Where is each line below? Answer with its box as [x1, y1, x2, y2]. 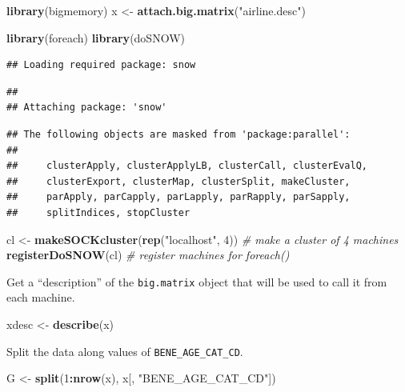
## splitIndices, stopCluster [6, 206, 190, 218]
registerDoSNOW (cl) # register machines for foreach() [6, 246, 290, 263]
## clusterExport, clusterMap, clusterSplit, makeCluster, [6, 175, 351, 187]
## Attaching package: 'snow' [6, 102, 167, 114]
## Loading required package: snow [6, 59, 196, 71]
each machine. [6, 289, 75, 306]
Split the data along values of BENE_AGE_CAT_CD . [6, 342, 243, 359]
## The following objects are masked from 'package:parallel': [6, 128, 351, 140]
